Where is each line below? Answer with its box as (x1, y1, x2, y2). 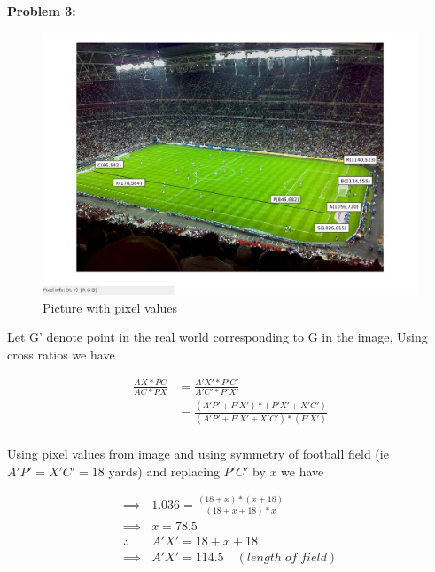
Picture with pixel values (43, 298, 177, 316)
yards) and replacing (108, 461, 220, 480)
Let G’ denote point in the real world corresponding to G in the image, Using (7, 328, 428, 346)
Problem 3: (7, 2, 76, 19)
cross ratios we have (7, 344, 115, 363)
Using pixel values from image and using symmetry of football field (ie (7, 444, 389, 462)
